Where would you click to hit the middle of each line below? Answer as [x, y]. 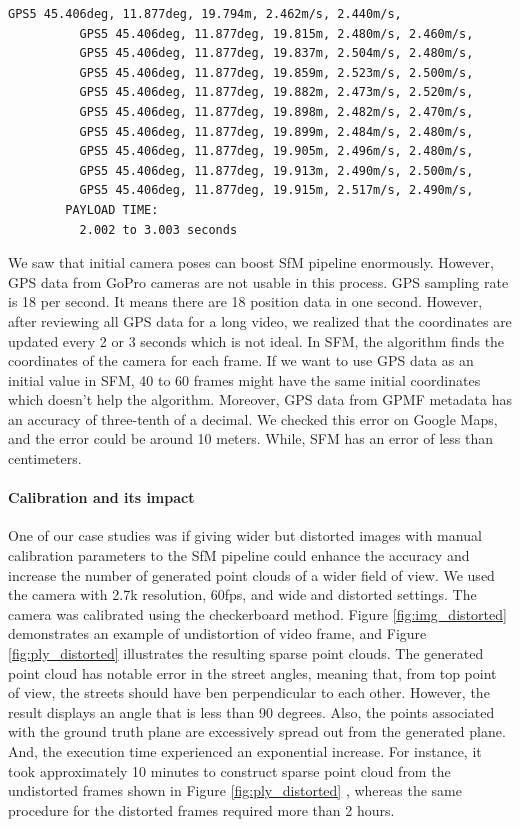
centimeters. [45, 458]
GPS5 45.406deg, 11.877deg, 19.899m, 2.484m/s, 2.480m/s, [276, 131]
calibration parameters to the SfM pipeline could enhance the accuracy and [239, 555]
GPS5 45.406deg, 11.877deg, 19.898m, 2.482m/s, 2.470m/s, [276, 111]
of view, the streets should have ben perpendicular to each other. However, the [249, 692]
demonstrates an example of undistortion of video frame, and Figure [217, 633]
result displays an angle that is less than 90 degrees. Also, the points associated [251, 711]
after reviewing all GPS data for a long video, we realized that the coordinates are [260, 320]
